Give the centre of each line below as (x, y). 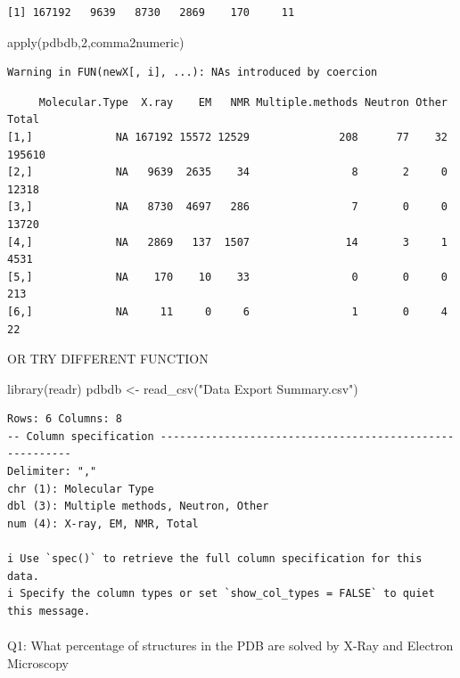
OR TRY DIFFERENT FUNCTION (108, 359)
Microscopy (38, 662)
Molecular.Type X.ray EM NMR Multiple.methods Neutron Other (243, 102)
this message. (49, 611)
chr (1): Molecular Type (81, 489)
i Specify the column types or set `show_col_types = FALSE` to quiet (221, 594)
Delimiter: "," (52, 472)
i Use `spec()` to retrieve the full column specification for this (215, 559)
